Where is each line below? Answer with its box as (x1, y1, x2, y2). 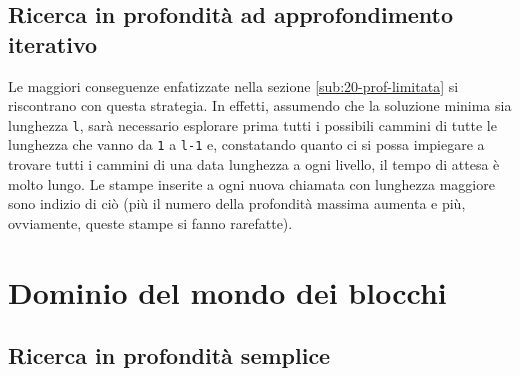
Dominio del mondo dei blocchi (8, 271, 447, 312)
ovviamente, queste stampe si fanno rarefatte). (8, 212, 293, 233)
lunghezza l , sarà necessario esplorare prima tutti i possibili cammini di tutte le (8, 114, 497, 135)
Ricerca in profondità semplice (8, 340, 331, 371)
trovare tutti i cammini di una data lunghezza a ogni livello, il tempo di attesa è (8, 154, 500, 175)
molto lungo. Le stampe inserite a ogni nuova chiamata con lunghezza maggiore (8, 173, 495, 194)
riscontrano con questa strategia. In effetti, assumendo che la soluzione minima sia (8, 95, 512, 116)
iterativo (8, 28, 98, 59)
